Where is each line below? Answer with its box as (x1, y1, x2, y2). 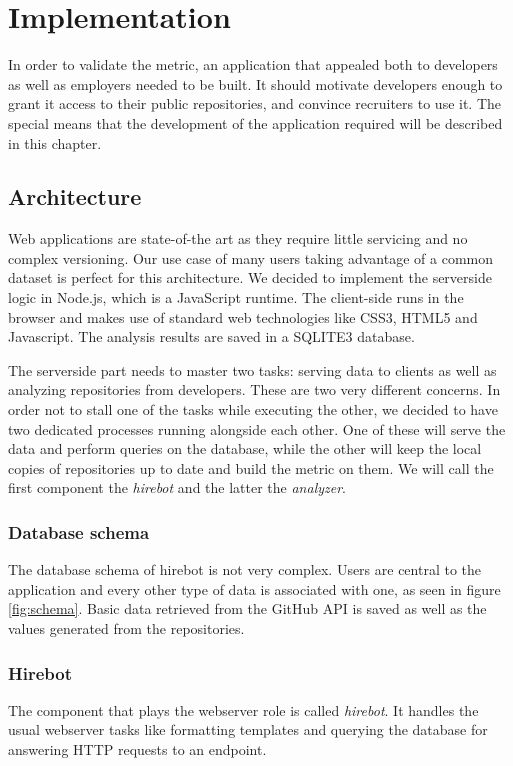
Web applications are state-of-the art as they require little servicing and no (8, 228, 468, 249)
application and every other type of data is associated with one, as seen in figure (8, 578, 501, 599)
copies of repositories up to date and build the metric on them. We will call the (8, 457, 494, 478)
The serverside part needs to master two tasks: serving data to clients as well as (8, 359, 497, 380)
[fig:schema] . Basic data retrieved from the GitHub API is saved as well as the (8, 598, 487, 619)
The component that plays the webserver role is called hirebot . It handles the (8, 699, 479, 720)
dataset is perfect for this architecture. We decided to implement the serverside (8, 267, 492, 288)
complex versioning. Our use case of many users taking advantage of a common (8, 247, 494, 268)
